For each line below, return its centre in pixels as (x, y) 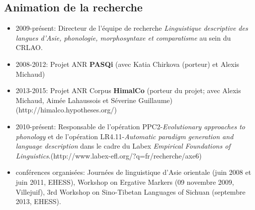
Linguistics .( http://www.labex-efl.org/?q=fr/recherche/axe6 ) (109, 155)
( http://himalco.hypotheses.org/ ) (66, 110)
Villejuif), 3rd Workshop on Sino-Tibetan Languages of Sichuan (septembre (130, 191)
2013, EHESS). (38, 201)
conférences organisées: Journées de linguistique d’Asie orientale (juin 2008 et (133, 172)
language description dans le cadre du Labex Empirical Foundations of (123, 146)
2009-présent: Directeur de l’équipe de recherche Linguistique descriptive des (132, 28)
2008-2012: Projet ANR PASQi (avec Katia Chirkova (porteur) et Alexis (127, 64)
